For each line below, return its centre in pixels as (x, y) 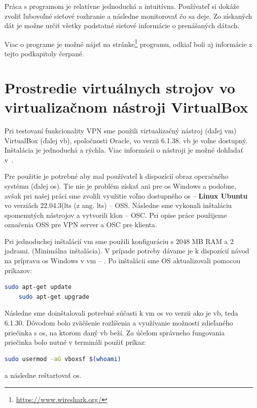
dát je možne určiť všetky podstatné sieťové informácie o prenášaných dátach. (122, 25)
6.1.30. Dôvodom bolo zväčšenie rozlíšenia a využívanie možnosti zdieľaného (119, 323)
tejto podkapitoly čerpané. (44, 54)
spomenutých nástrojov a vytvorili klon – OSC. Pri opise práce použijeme (116, 215)
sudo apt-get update (38, 287)
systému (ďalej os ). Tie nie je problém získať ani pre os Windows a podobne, (120, 185)
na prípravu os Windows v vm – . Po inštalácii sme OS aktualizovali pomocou (123, 261)
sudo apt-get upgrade (54, 297)
